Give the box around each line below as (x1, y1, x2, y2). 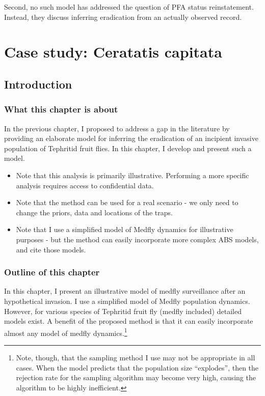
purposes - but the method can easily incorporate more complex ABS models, (16, 234, 259, 244)
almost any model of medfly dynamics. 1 (4, 326, 127, 338)
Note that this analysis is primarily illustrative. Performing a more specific (16, 169, 249, 180)
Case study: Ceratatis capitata (4, 41, 222, 62)
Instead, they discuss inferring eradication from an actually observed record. (4, 11, 242, 22)
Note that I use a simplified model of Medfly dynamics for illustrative (16, 224, 233, 235)
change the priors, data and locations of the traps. (16, 207, 173, 217)
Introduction (4, 76, 72, 92)
